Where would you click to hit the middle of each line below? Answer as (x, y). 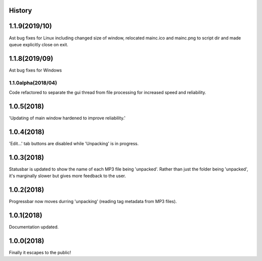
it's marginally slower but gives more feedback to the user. (67, 176)
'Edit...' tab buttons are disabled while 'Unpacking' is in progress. (74, 143)
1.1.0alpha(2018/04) (33, 83)
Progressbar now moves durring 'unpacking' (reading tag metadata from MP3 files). (93, 201)
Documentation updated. (34, 227)
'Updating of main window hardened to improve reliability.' (67, 118)
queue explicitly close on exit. (39, 44)
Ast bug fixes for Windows (35, 70)
